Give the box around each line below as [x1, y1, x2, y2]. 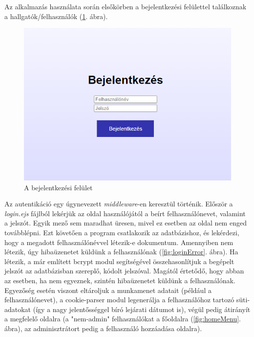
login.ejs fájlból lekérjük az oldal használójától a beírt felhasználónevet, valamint [4, 208, 246, 218]
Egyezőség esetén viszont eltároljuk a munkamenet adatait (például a [4, 285, 212, 295]
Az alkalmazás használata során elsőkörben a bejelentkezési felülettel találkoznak [4, 1, 247, 11]
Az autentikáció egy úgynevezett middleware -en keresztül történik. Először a [4, 199, 233, 209]
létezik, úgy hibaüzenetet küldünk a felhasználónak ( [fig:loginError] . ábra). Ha [4, 247, 238, 257]
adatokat [4, 304, 31, 314]
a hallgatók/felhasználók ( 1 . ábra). [4, 11, 108, 21]
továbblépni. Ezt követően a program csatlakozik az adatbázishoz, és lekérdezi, [4, 227, 239, 237]
